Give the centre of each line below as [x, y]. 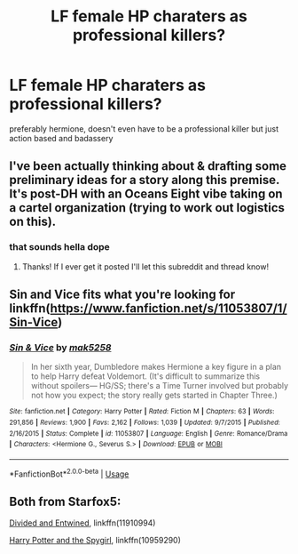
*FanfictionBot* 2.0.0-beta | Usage [69, 473]
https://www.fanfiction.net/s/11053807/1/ [169, 309]
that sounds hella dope [60, 247]
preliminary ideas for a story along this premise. [145, 180]
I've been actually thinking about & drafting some [148, 166]
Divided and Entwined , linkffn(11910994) [82, 523]
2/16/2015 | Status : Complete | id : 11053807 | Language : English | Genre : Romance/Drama [149, 433]
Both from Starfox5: [65, 501]
